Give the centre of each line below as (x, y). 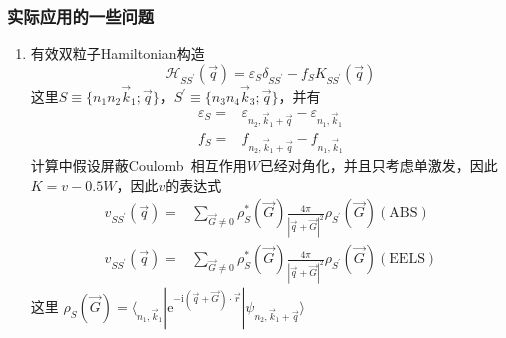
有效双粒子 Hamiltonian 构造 (117, 53)
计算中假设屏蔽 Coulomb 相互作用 (138, 165)
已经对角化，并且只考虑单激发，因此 (378, 165)
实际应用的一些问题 (81, 15)
